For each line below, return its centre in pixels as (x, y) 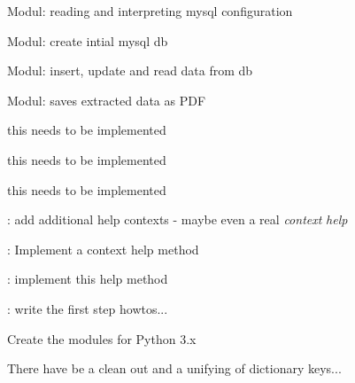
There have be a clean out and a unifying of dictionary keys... (174, 368)
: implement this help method (88, 279)
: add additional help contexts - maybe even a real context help (177, 219)
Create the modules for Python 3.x (102, 338)
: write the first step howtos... (88, 308)
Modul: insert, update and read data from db (130, 70)
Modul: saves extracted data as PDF (107, 100)
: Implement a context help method (103, 249)
